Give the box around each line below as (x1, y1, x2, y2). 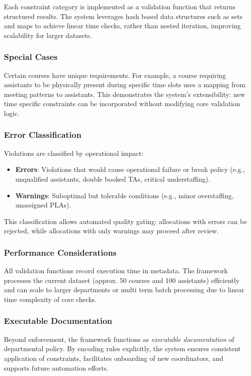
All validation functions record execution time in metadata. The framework (4, 265, 228, 276)
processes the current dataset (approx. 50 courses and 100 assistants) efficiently (4, 275, 240, 285)
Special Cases (4, 51, 58, 63)
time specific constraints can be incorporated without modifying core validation (4, 98, 240, 109)
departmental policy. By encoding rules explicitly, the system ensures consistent (4, 343, 241, 354)
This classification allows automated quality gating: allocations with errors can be (4, 216, 247, 226)
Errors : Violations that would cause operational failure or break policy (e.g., (15, 164, 245, 174)
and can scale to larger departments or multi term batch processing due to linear (4, 284, 245, 295)
